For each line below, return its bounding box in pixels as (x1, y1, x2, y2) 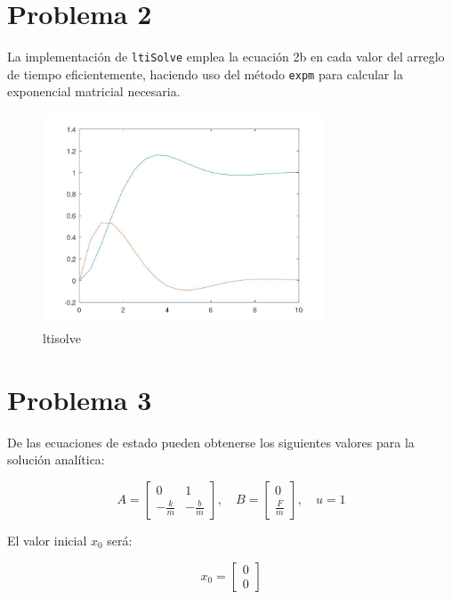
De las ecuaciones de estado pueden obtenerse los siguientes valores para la (7, 432, 415, 451)
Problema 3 (7, 381, 152, 417)
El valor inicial (7, 530, 87, 549)
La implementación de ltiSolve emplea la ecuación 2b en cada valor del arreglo (7, 47, 445, 66)
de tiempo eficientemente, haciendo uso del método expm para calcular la (7, 64, 403, 83)
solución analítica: (7, 450, 105, 469)
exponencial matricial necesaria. (7, 82, 181, 101)
